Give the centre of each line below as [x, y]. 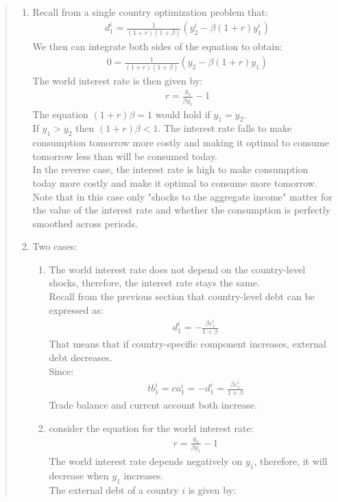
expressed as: [76, 309]
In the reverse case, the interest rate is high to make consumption [170, 169]
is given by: [212, 489]
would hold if [183, 114]
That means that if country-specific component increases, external [188, 344]
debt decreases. [81, 357]
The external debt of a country [114, 489]
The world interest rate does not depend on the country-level [177, 269]
